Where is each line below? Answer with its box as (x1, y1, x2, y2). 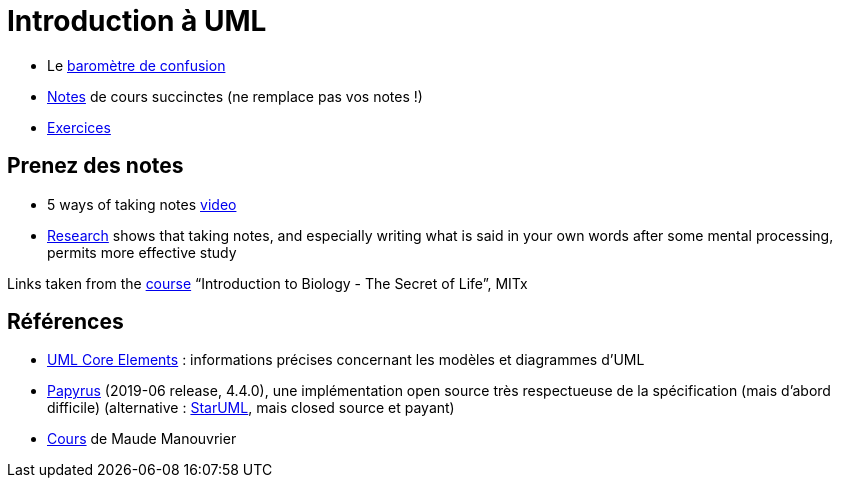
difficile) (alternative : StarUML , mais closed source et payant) (47, 399, 455, 417)
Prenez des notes (7, 153, 184, 179)
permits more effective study (47, 243, 237, 261)
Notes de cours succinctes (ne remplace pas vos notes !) (47, 87, 423, 105)
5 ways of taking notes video (47, 195, 237, 213)
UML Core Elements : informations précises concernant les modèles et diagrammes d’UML (47, 351, 645, 369)
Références (7, 309, 124, 335)
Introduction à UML (7, 4, 267, 38)
